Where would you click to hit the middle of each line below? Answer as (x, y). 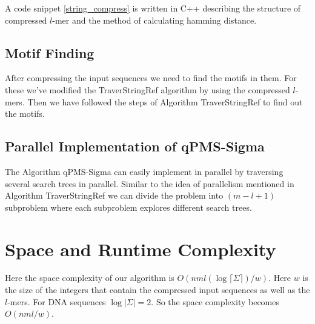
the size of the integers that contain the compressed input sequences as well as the (157, 290)
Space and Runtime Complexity (141, 249)
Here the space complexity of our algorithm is (90, 278)
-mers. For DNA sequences (57, 301)
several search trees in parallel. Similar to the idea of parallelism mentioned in (150, 183)
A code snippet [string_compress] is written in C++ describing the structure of (153, 8)
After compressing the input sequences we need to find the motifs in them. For (151, 78)
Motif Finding (50, 52)
